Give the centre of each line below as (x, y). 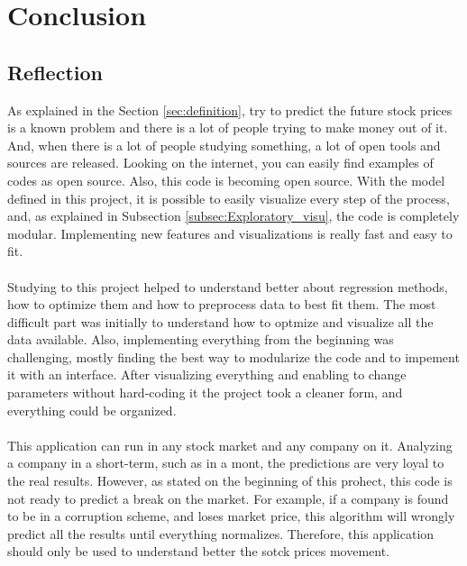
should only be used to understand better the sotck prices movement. (198, 551)
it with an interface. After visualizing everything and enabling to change (207, 374)
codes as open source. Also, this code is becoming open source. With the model (226, 180)
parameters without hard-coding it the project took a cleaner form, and (205, 393)
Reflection (55, 72)
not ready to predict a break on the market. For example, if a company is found (228, 498)
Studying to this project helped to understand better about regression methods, (228, 286)
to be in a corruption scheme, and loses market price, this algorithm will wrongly (231, 516)
